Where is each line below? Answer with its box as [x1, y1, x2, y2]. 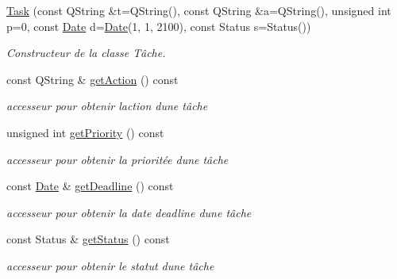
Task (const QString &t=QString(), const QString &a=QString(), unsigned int [6, 2, 391, 18]
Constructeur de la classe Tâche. [6, 44, 166, 61]
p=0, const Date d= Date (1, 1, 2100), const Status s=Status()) [6, 17, 311, 34]
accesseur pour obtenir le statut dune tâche [6, 257, 214, 273]
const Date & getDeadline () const [6, 178, 174, 194]
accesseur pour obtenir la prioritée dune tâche [6, 151, 229, 167]
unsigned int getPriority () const [6, 124, 164, 140]
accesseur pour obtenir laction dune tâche [6, 97, 208, 114]
